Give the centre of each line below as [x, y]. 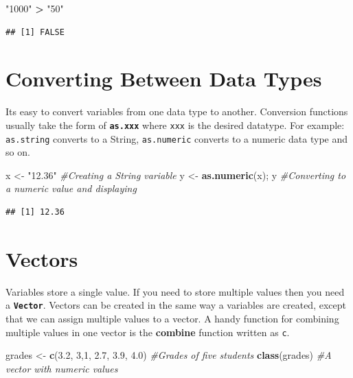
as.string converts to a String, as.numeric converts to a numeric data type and [176, 138]
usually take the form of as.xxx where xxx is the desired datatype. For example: [175, 125]
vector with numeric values [62, 368]
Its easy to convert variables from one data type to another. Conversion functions [177, 111]
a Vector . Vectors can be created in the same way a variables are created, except [176, 305]
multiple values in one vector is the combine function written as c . [148, 332]
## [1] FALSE [35, 32]
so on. [18, 152]
